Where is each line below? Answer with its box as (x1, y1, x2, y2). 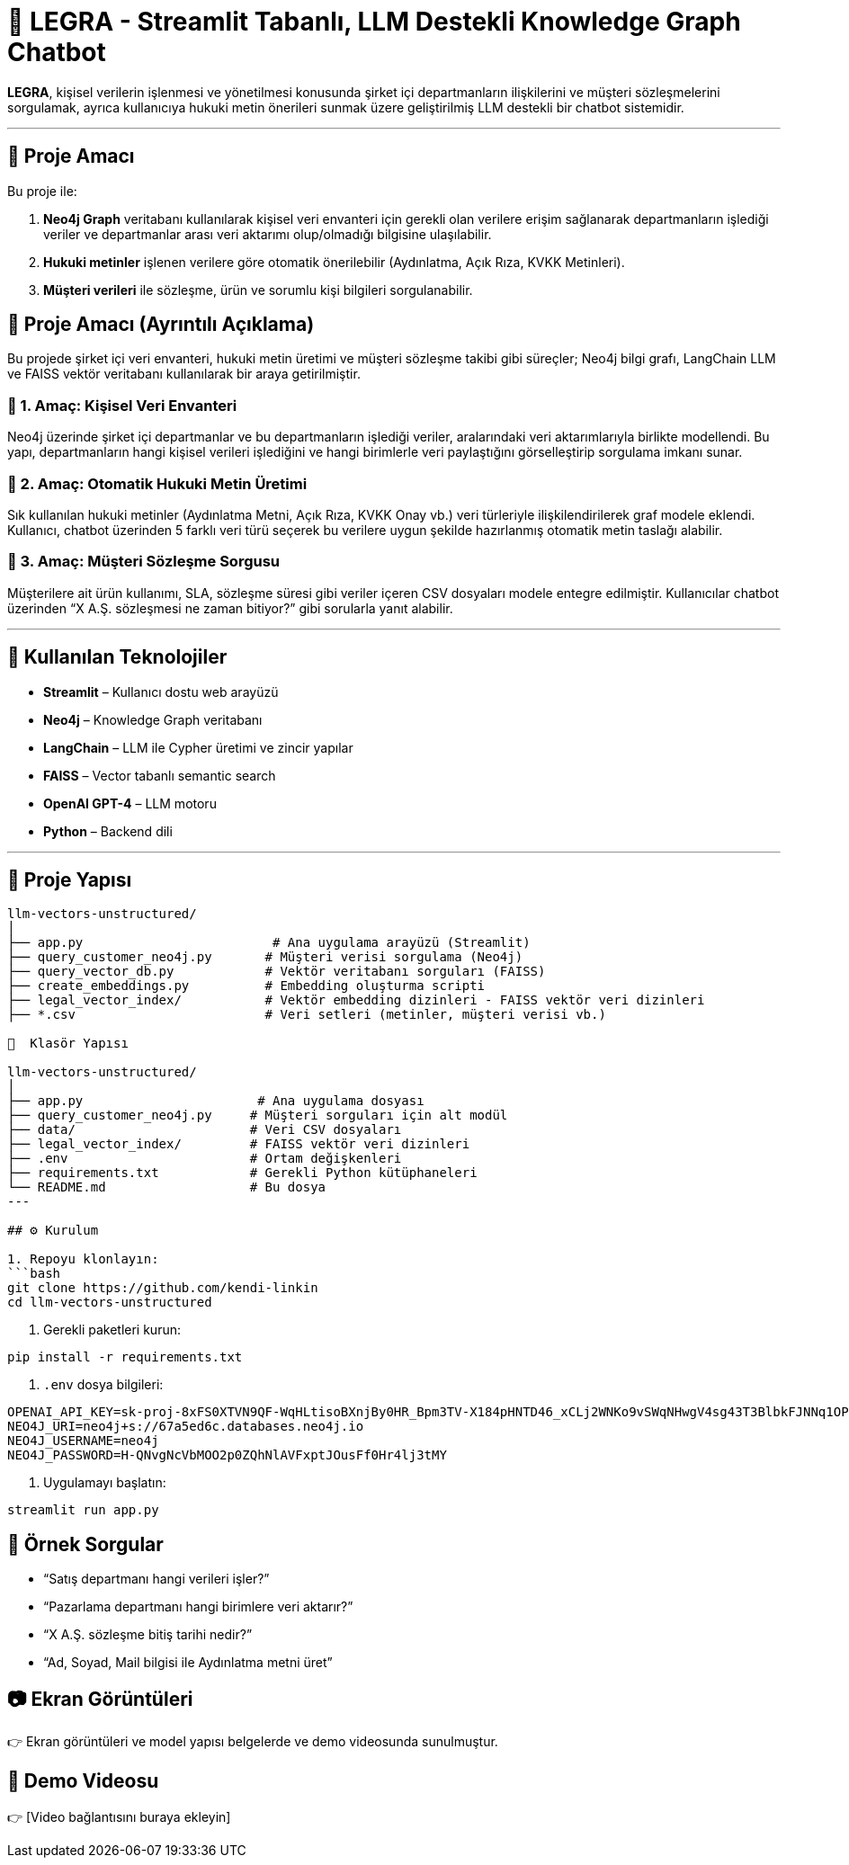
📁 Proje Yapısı (7, 868, 132, 891)
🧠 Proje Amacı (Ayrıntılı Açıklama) (7, 313, 315, 336)
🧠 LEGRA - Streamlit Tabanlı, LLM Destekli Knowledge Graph (7, 6, 741, 37)
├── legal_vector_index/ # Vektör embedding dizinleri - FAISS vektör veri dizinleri (7, 993, 705, 1008)
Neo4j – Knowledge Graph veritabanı (43, 711, 263, 727)
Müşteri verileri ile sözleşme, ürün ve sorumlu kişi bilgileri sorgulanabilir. (43, 281, 473, 298)
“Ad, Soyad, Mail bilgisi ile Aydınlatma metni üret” (43, 1655, 333, 1671)
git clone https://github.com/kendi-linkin (7, 1281, 318, 1296)
